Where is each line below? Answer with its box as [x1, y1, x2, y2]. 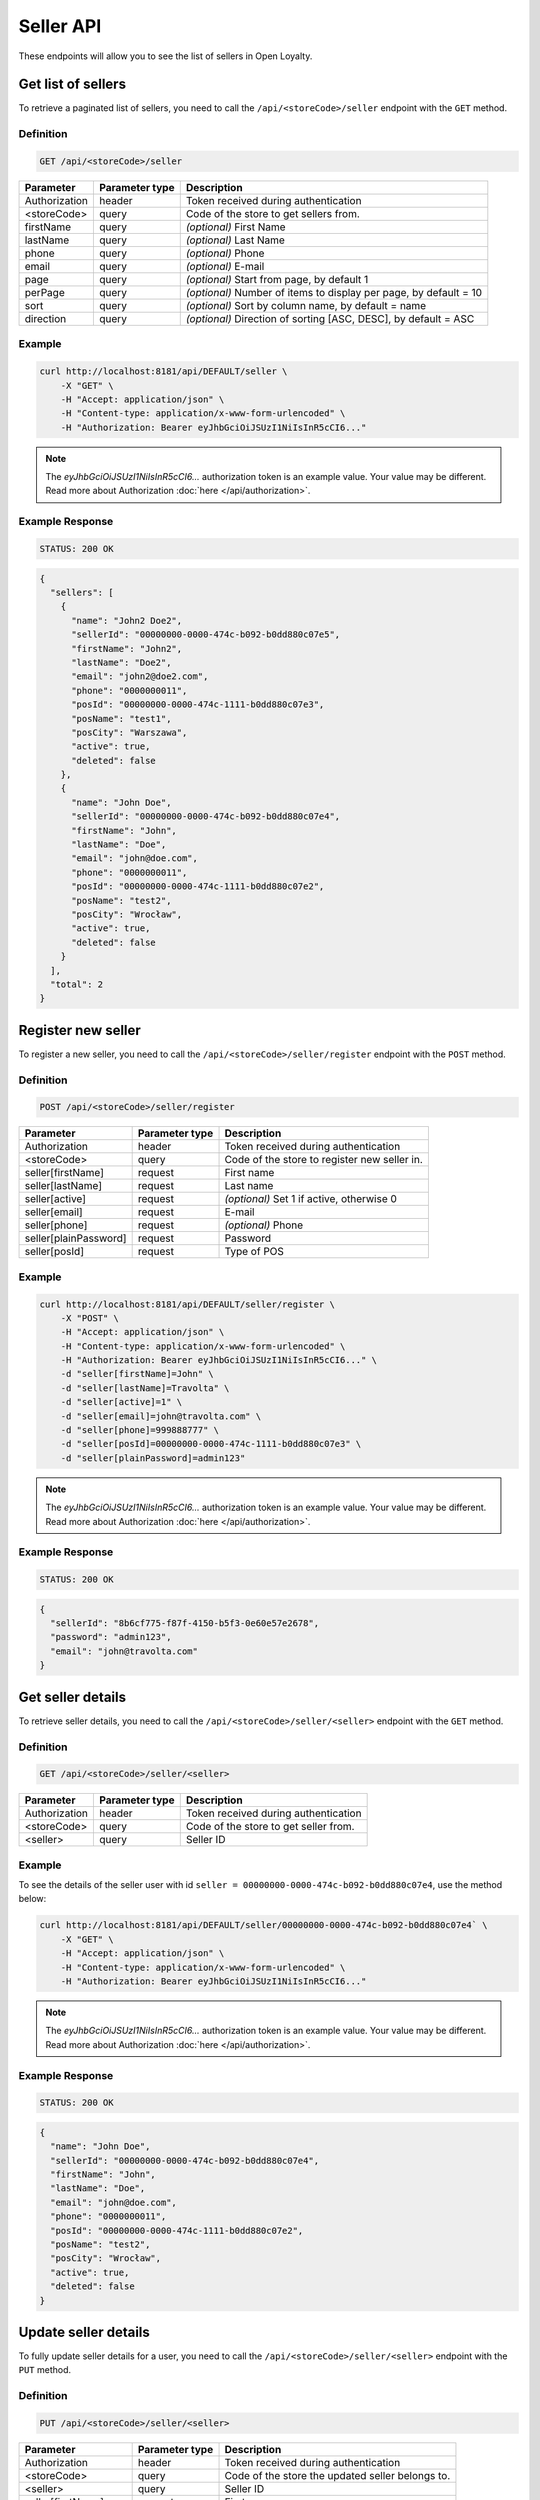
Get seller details [18, 1688, 127, 1705]
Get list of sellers [18, 76, 127, 93]
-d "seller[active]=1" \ [60, 1396, 183, 1408]
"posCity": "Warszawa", [71, 726, 188, 738]
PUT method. [18, 2364, 72, 2376]
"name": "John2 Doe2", [71, 615, 183, 626]
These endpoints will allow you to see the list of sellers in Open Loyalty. [18, 50, 313, 62]
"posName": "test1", [71, 713, 172, 724]
